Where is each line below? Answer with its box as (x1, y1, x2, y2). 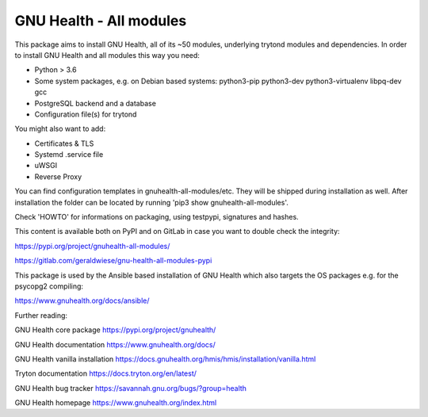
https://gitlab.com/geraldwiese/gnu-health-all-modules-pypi (14, 256, 212, 266)
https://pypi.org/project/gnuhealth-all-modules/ (14, 241, 170, 251)
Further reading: (14, 310, 67, 320)
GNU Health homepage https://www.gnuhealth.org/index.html (14, 398, 217, 407)
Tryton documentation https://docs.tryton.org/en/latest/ (14, 369, 197, 378)
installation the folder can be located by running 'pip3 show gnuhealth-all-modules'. (14, 197, 289, 207)
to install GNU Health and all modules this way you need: (14, 50, 200, 59)
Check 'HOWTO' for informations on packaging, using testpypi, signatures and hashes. (14, 212, 299, 222)
